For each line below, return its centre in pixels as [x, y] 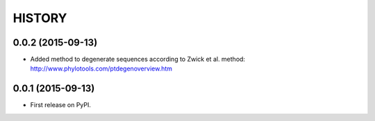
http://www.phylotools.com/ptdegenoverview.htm [101, 68]
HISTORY [40, 18]
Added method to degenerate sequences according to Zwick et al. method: [138, 59]
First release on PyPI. [61, 105]
